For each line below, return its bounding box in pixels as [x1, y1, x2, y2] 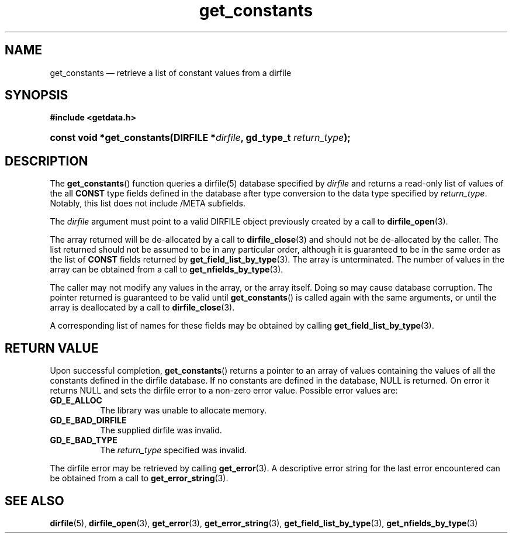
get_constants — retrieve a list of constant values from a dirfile [50, 67, 292, 78]
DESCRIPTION [5, 153, 88, 168]
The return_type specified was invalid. [100, 445, 247, 456]
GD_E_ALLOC [50, 395, 102, 406]
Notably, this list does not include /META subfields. [50, 198, 245, 209]
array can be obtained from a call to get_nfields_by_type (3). [50, 264, 283, 275]
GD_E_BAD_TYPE [50, 435, 117, 446]
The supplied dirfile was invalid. [100, 425, 222, 436]
